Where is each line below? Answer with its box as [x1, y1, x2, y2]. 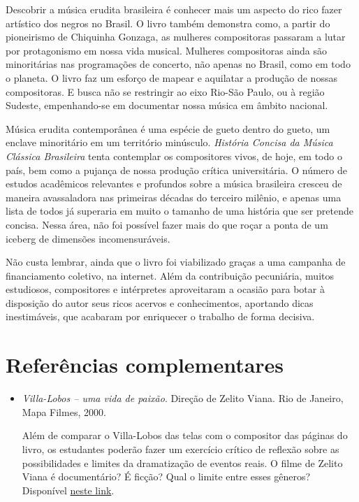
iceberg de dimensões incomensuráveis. [6, 231, 170, 245]
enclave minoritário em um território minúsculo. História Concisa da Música [6, 135, 333, 150]
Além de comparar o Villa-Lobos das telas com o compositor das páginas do [22, 428, 348, 443]
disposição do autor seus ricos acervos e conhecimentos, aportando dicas [6, 295, 314, 310]
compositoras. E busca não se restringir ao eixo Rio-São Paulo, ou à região [6, 84, 325, 99]
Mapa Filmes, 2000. [22, 404, 106, 419]
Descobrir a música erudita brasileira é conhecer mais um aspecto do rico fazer [6, 2, 342, 16]
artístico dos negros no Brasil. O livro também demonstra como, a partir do [6, 15, 330, 30]
